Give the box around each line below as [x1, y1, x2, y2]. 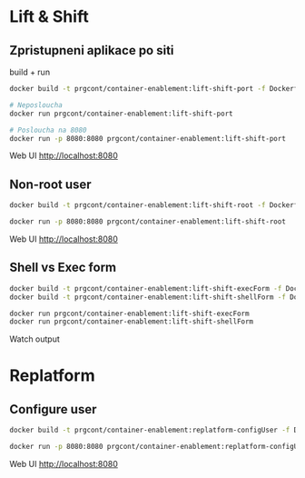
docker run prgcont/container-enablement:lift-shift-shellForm [9, 317, 254, 326]
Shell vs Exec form [9, 260, 117, 275]
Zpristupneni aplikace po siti [9, 43, 174, 58]
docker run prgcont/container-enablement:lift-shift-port [9, 109, 233, 118]
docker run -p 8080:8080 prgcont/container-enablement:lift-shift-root [9, 217, 286, 226]
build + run [9, 66, 51, 77]
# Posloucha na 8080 [9, 125, 88, 134]
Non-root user [9, 176, 93, 192]
